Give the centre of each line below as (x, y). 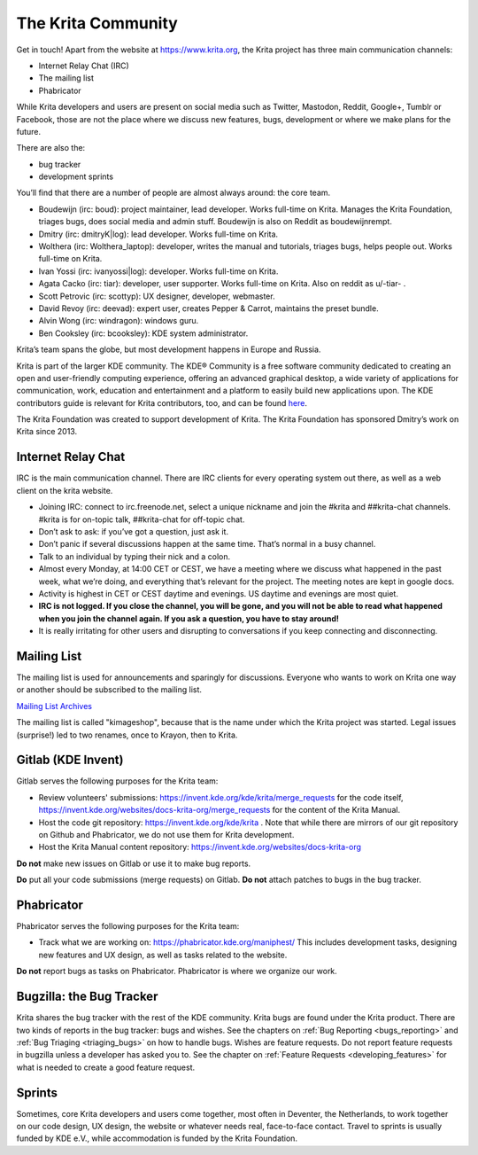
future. (29, 131)
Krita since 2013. (47, 432)
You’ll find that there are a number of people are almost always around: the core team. (173, 193)
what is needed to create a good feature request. (106, 1067)
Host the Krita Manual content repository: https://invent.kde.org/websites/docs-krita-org (200, 847)
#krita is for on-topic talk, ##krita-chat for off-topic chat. (142, 519)
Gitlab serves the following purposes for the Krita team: (117, 781)
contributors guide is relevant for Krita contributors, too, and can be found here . (162, 402)
